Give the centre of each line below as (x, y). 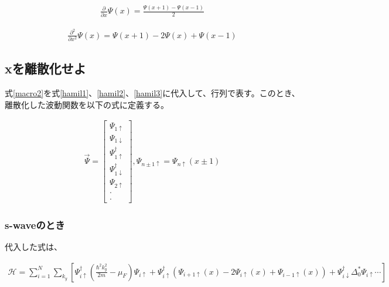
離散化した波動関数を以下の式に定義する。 (87, 104)
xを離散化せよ (45, 68)
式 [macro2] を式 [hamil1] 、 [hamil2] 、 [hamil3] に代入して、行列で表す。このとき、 (152, 93)
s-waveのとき (35, 224)
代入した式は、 (33, 246)
